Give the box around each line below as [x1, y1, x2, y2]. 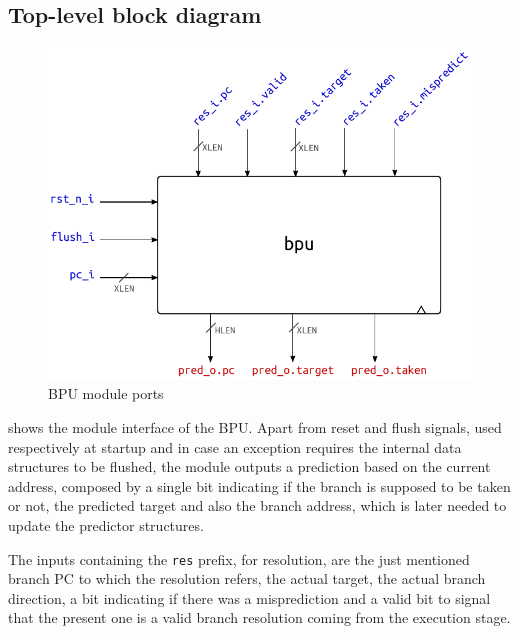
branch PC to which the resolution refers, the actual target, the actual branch [8, 568, 486, 589]
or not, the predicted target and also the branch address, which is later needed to [8, 495, 507, 516]
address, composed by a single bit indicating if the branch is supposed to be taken [8, 475, 511, 496]
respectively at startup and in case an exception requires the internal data [8, 436, 462, 457]
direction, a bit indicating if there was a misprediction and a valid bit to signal [8, 587, 491, 608]
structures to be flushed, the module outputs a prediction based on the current [8, 456, 491, 477]
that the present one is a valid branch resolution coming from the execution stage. [8, 607, 511, 628]
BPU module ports [48, 383, 164, 404]
